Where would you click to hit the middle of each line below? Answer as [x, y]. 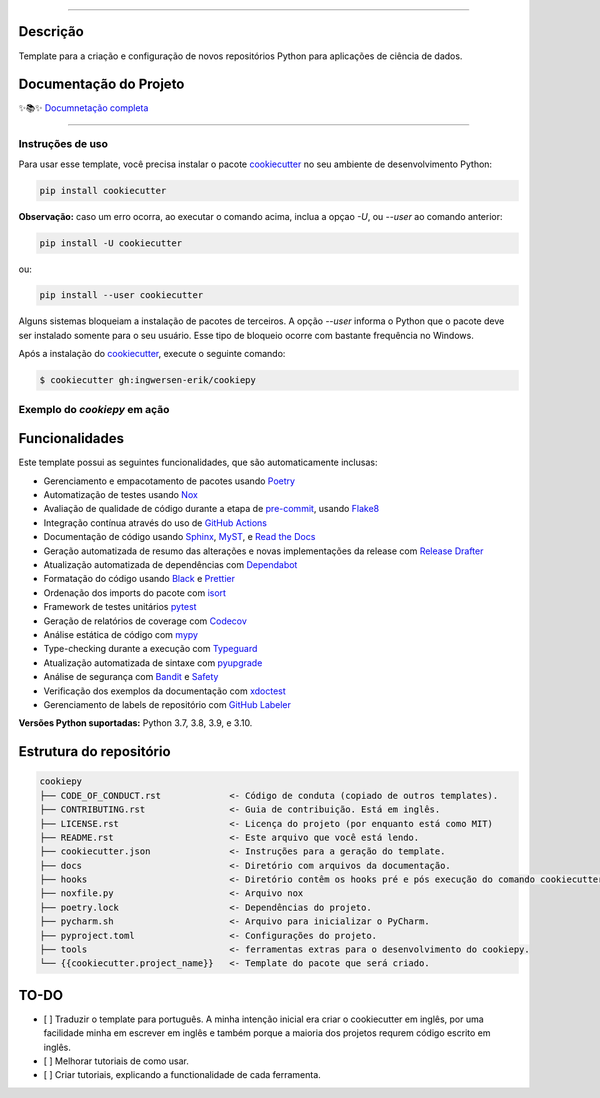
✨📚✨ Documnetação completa [83, 108]
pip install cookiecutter [103, 190]
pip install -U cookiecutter [111, 243]
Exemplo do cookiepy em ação [94, 409]
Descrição [51, 31]
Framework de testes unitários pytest [120, 607]
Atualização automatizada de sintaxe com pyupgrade [153, 662]
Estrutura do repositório [94, 751]
